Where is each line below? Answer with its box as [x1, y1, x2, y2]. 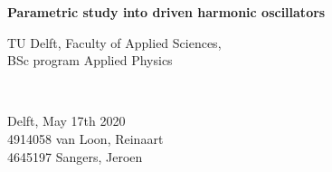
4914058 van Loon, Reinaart [7, 129, 164, 148]
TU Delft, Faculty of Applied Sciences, [7, 33, 222, 52]
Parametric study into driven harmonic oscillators [7, 3, 326, 21]
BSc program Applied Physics [7, 51, 173, 70]
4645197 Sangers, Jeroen [7, 147, 143, 166]
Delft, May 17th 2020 [7, 111, 126, 130]
